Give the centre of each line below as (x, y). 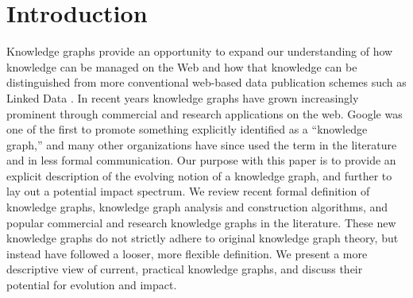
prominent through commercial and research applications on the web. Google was (205, 113)
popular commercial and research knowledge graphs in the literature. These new (201, 222)
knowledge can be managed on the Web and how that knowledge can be (182, 66)
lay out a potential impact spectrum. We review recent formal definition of (188, 191)
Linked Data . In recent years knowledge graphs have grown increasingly (183, 97)
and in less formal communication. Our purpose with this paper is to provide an (201, 160)
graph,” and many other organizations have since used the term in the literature (202, 144)
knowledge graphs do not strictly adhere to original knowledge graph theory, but (203, 238)
